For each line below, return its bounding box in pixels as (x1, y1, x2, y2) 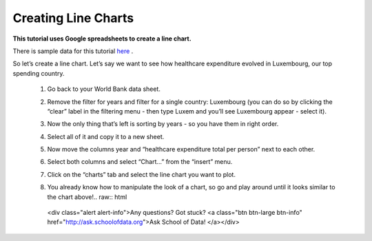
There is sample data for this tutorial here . (12, 47, 134, 55)
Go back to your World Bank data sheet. (47, 85, 161, 93)
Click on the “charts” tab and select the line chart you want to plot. (47, 170, 236, 178)
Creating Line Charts (12, 10, 134, 25)
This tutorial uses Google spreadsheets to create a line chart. (12, 34, 192, 43)
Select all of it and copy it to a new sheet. (47, 132, 165, 140)
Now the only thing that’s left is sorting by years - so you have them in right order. (47, 120, 279, 128)
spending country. (12, 69, 65, 77)
